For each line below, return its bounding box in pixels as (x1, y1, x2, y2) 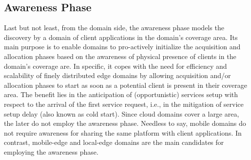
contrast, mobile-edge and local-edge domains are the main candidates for (4, 137, 224, 147)
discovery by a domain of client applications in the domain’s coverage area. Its (4, 32, 238, 42)
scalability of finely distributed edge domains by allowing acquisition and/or (4, 70, 231, 80)
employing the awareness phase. (4, 146, 98, 157)
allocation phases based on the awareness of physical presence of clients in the (4, 51, 236, 61)
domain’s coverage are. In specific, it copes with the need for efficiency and (4, 60, 227, 71)
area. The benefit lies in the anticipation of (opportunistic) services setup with (4, 89, 238, 100)
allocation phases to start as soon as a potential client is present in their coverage (4, 80, 247, 90)
